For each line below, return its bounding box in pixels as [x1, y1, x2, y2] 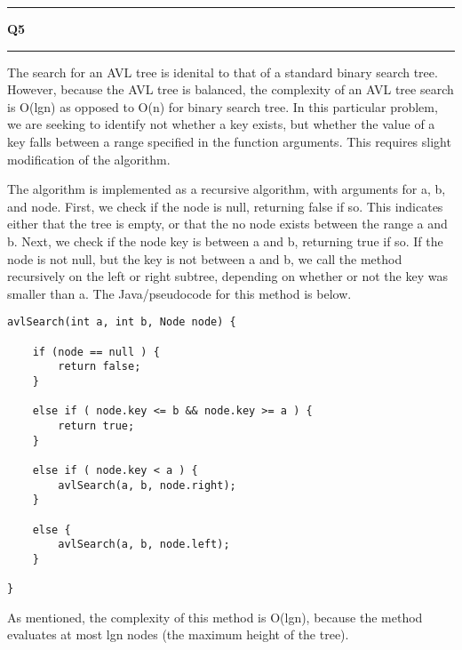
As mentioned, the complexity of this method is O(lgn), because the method [7, 607, 423, 626]
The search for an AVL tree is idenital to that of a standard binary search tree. [7, 62, 438, 81]
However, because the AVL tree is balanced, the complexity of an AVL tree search [7, 80, 454, 99]
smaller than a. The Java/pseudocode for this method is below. [7, 284, 352, 302]
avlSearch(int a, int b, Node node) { [7, 316, 236, 329]
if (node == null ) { [32, 345, 160, 358]
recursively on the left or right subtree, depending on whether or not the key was [7, 267, 448, 285]
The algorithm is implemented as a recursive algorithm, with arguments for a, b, [7, 180, 446, 198]
